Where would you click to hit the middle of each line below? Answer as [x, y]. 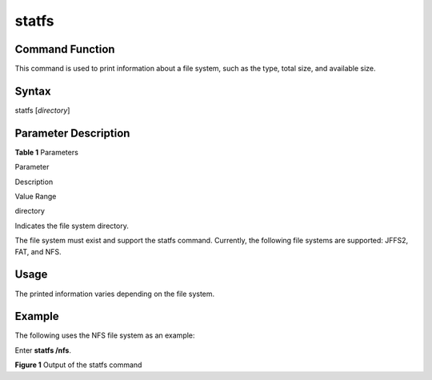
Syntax [33, 91]
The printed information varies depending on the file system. [115, 294]
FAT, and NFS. [38, 251]
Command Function [65, 49]
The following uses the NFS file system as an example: [105, 335]
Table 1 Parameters [47, 152]
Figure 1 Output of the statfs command [78, 365]
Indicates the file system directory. [72, 226]
